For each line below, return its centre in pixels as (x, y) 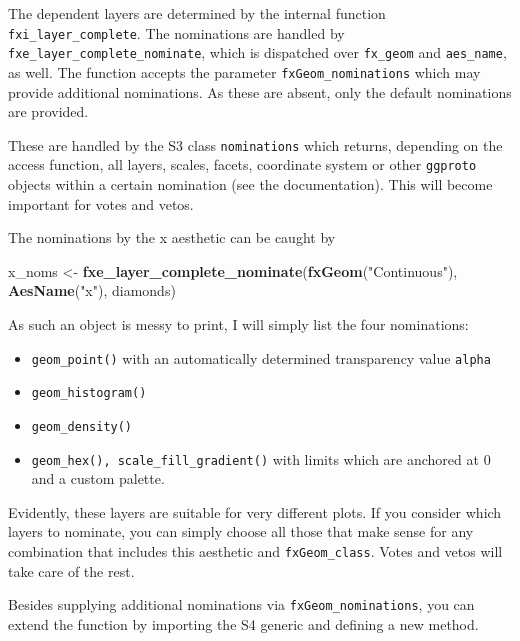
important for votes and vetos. (101, 203)
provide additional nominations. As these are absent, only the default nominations (260, 91)
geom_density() (82, 426)
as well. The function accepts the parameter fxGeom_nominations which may (244, 71)
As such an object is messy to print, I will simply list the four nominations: (238, 324)
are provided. (48, 111)
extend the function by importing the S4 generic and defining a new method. (243, 623)
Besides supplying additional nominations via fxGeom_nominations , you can (241, 604)
